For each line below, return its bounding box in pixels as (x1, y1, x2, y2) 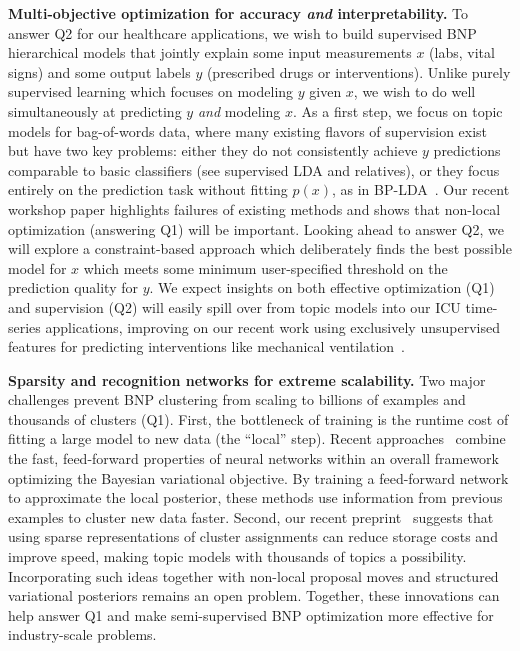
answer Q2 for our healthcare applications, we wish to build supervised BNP (8, 22, 477, 43)
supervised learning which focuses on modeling (8, 81, 294, 102)
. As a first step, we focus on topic (293, 100, 503, 121)
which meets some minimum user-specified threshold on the (83, 257, 448, 278)
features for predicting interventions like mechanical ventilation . (8, 336, 406, 357)
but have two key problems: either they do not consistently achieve (8, 140, 418, 161)
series (8, 316, 41, 337)
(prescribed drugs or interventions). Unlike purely (206, 61, 511, 82)
